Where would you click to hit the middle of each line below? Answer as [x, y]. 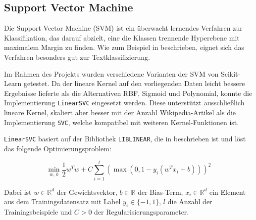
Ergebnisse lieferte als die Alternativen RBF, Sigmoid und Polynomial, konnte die [128, 93]
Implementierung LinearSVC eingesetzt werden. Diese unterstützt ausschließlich [124, 103]
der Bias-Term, [160, 192]
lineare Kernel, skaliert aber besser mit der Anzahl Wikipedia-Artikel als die [120, 112]
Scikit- [230, 73]
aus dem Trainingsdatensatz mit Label [62, 201]
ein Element [227, 192]
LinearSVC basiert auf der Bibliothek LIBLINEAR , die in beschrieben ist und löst [125, 139]
